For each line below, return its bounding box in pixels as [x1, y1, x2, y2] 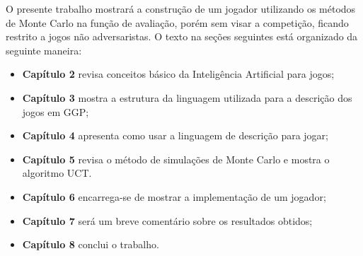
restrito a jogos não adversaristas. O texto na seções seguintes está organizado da [6, 29, 358, 44]
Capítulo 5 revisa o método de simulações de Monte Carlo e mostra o [22, 151, 330, 166]
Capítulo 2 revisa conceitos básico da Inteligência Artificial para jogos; [22, 66, 335, 81]
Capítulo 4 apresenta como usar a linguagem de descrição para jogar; [22, 128, 328, 143]
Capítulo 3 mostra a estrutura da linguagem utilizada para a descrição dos [22, 90, 352, 105]
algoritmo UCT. [22, 165, 92, 180]
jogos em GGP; [22, 104, 89, 119]
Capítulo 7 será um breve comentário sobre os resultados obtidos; [22, 213, 313, 228]
